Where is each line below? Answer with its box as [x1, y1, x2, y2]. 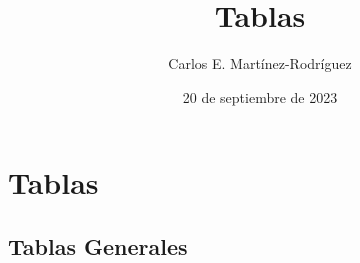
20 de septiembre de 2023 [182, 86, 338, 107]
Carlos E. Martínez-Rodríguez [168, 53, 352, 74]
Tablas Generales [8, 230, 188, 261]
